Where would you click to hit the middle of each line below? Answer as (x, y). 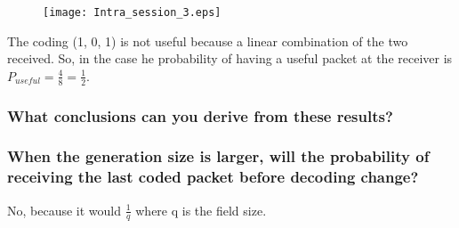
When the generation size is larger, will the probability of (218, 156)
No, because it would (64, 210)
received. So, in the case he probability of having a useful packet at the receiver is (230, 58)
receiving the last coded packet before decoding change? (213, 177)
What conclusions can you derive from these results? (200, 115)
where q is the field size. (201, 210)
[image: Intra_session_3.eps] (132, 12)
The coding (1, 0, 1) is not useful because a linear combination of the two (208, 41)
